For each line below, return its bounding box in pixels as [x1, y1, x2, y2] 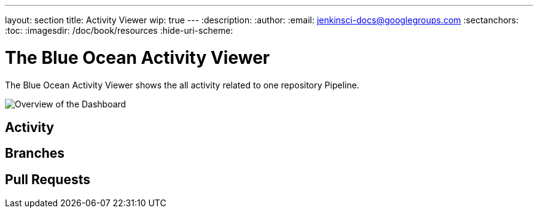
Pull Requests [5, 171, 90, 187]
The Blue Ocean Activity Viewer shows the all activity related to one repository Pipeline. [5, 79, 359, 90]
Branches [5, 145, 65, 161]
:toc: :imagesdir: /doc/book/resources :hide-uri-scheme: [5, 25, 233, 36]
